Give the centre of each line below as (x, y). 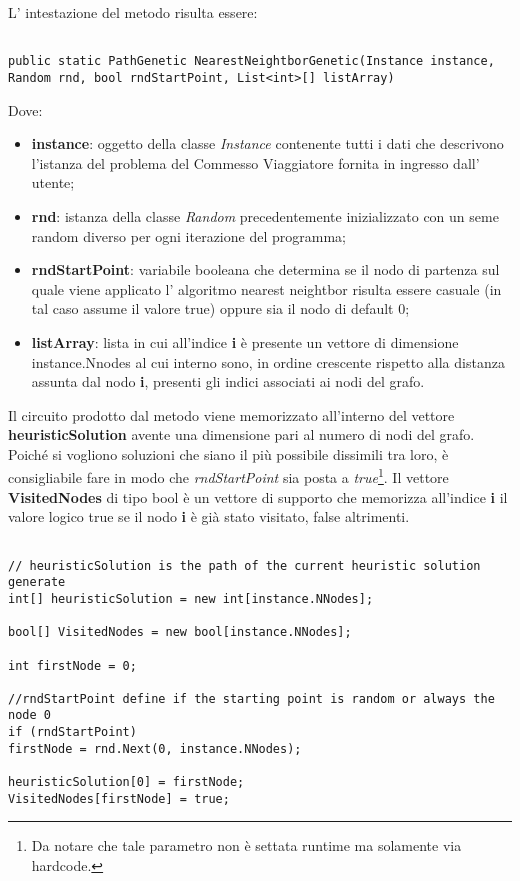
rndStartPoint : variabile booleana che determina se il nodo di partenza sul (265, 269)
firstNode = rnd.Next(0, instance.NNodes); (155, 748)
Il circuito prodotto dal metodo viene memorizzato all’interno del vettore (231, 414)
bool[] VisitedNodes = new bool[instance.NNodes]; (180, 632)
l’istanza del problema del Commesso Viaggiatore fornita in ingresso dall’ (255, 162)
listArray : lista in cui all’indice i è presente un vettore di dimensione (245, 341)
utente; (53, 182)
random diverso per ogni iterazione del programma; (188, 235)
